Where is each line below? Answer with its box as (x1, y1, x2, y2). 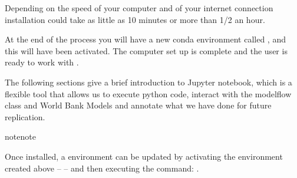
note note (5, 130, 36, 143)
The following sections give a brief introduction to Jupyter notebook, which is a (5, 75, 292, 88)
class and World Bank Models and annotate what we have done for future (5, 99, 272, 111)
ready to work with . (5, 56, 79, 68)
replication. (5, 110, 45, 123)
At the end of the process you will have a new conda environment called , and (5, 33, 286, 45)
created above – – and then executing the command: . (5, 161, 199, 174)
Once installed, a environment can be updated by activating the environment (5, 150, 283, 162)
